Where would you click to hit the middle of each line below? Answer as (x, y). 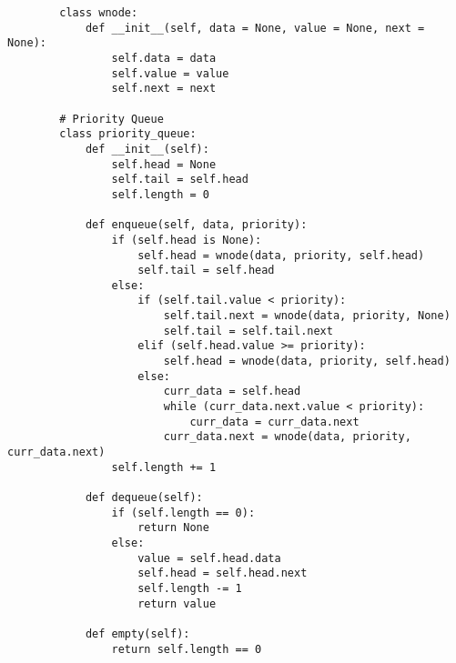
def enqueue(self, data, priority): (196, 225)
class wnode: (99, 13)
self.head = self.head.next (223, 573)
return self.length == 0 (187, 649)
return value (177, 603)
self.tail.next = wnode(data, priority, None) (307, 316)
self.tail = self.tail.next (248, 331)
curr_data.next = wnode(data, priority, (287, 437)
